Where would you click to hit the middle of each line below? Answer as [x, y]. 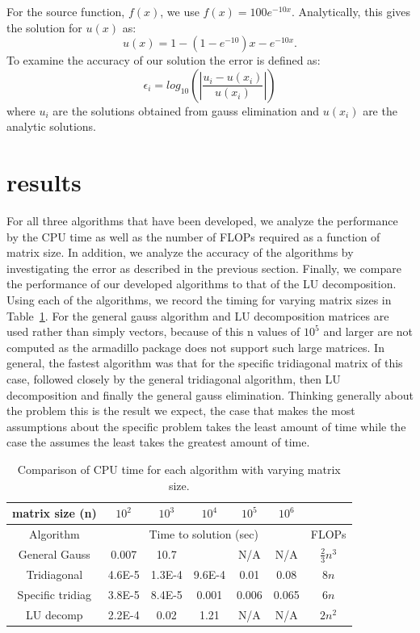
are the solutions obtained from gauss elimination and [186, 110]
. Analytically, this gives [351, 11]
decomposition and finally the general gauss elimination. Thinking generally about [210, 394]
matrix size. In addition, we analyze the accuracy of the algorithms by [180, 252]
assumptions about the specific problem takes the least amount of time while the [206, 426]
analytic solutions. [52, 126]
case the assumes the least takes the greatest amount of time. [158, 442]
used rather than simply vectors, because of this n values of [153, 331]
